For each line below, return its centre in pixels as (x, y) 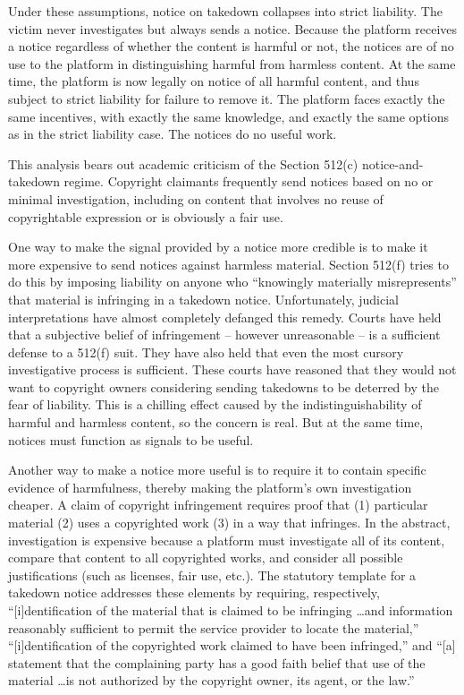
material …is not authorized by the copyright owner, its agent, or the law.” (211, 680)
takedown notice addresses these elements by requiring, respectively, (194, 592)
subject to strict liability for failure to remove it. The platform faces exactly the (227, 98)
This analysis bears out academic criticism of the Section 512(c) (183, 163)
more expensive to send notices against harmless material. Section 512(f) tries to (228, 264)
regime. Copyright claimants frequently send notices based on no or (249, 181)
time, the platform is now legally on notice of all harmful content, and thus (214, 81)
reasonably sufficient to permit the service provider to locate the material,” (214, 627)
